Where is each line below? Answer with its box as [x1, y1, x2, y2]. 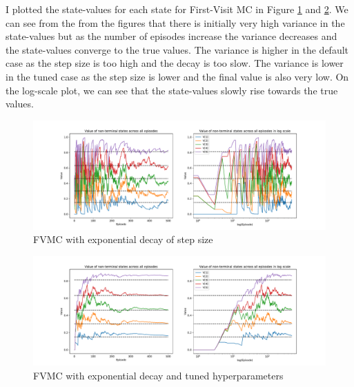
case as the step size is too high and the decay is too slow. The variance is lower [6, 56, 344, 70]
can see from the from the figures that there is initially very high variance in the [6, 15, 345, 30]
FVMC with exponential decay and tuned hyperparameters [33, 368, 284, 382]
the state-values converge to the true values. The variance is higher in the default [6, 42, 349, 56]
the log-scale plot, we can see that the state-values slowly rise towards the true [6, 83, 338, 97]
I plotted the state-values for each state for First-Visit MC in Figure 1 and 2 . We [6, 2, 348, 16]
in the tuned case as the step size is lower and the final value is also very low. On [6, 69, 349, 83]
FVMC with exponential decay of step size [33, 232, 213, 247]
